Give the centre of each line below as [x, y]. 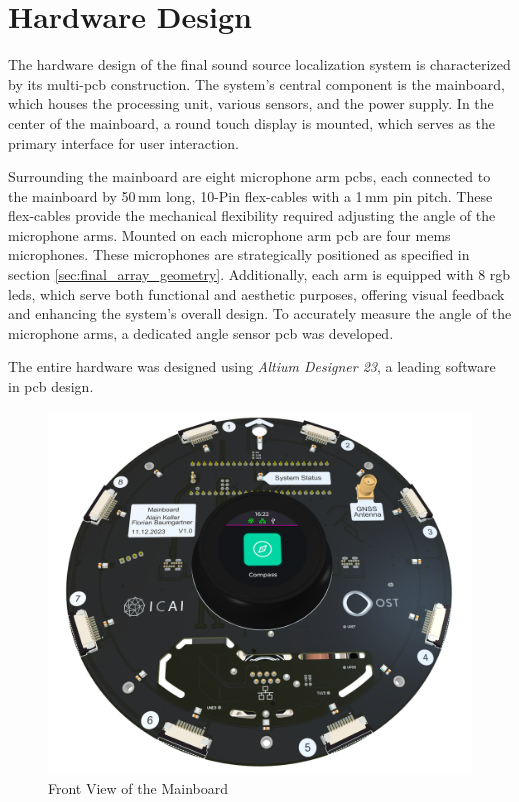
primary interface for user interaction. [123, 142]
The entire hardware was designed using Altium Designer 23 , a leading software [252, 366]
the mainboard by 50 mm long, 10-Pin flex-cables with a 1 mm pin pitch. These [250, 195]
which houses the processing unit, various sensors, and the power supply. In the [251, 103]
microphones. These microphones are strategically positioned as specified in [239, 254]
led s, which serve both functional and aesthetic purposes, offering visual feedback [256, 293]
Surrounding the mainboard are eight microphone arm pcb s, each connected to [249, 176]
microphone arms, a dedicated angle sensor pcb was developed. [201, 332]
